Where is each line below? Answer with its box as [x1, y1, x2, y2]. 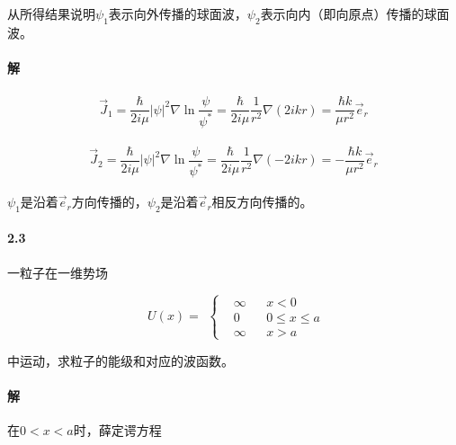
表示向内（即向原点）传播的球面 [260, 4, 450, 22]
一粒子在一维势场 [7, 263, 108, 281]
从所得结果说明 [7, 4, 95, 22]
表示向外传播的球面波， [108, 4, 247, 22]
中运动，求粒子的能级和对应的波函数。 [7, 351, 234, 369]
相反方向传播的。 [211, 192, 313, 211]
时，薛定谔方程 [73, 421, 162, 440]
